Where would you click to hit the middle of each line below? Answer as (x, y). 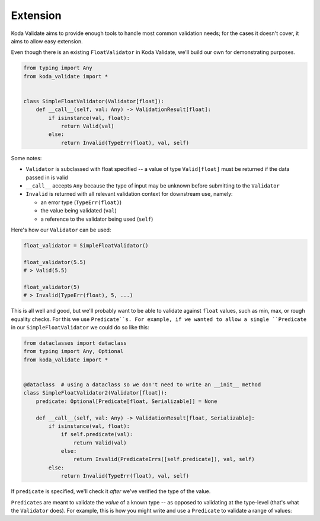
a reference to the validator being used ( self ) (97, 219)
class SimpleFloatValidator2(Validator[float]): (95, 393)
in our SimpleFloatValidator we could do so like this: (80, 328)
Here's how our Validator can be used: (61, 230)
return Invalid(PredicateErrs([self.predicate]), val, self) (164, 459)
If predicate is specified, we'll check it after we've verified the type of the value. (111, 491)
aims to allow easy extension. (47, 41)
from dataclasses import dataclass (75, 343)
